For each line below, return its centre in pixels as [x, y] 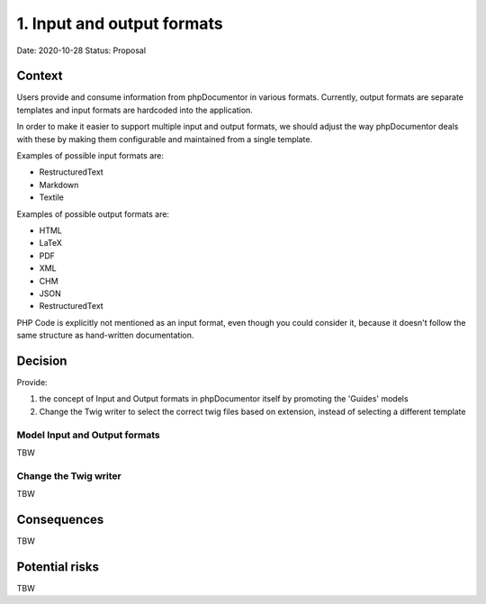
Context [40, 76]
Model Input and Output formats [89, 435]
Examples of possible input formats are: [90, 156]
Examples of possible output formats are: [93, 214]
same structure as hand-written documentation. [105, 335]
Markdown [59, 185]
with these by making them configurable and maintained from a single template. [165, 139]
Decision [42, 361]
